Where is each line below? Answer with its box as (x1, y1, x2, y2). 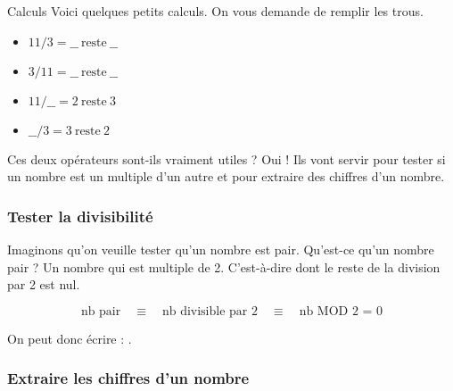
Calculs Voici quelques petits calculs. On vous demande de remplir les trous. (7, 2, 424, 20)
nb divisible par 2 (161, 304, 258, 318)
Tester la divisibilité (7, 204, 153, 227)
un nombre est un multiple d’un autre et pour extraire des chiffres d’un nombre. (7, 167, 445, 186)
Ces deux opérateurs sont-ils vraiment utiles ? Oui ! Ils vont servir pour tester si (7, 149, 446, 168)
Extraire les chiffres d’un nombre (7, 367, 250, 389)
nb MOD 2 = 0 (299, 304, 383, 318)
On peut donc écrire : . (7, 329, 132, 347)
